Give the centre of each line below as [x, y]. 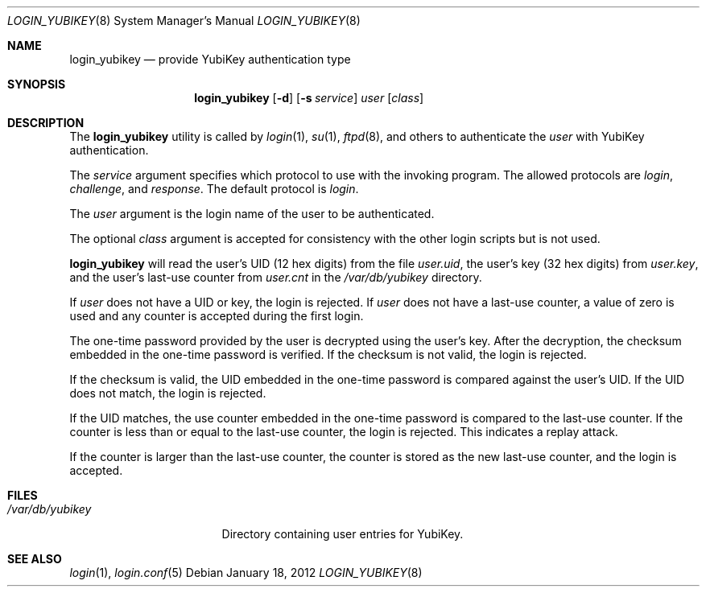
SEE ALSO [35, 559]
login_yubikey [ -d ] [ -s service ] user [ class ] [309, 98]
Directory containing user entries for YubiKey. [343, 534]
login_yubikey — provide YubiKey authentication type [210, 59]
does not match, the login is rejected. [168, 393]
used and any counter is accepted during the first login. [217, 316]
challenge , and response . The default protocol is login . [214, 189]
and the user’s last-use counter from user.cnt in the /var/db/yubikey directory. [276, 277]
